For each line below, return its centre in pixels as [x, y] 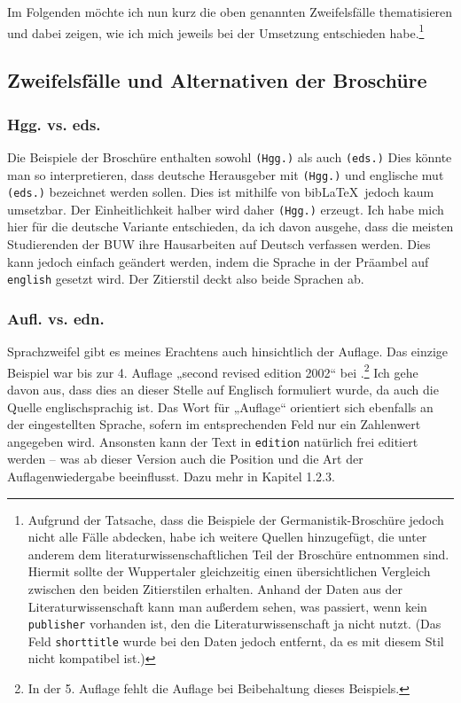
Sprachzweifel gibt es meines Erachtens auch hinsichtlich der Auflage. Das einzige [228, 351]
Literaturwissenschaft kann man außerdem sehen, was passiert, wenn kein [227, 606]
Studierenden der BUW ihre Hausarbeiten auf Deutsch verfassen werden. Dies [219, 244]
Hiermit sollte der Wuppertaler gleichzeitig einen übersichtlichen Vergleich [229, 571]
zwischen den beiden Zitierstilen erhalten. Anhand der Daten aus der [215, 588]
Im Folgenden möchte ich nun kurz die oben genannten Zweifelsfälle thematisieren [230, 12]
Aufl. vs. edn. [56, 318]
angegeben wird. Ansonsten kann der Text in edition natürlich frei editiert [213, 441]
